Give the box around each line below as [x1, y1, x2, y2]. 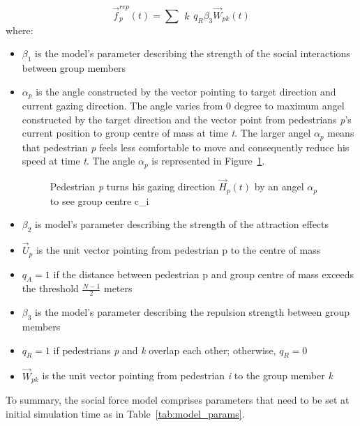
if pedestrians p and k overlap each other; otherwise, [53, 342, 276, 357]
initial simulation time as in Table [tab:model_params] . [6, 406, 245, 420]
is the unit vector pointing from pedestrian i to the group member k [42, 368, 333, 383]
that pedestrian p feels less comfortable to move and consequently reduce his [22, 139, 350, 154]
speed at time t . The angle [22, 153, 135, 168]
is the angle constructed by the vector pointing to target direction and [36, 84, 336, 98]
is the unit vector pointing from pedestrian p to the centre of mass [36, 243, 321, 257]
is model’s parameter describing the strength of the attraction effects [35, 217, 329, 231]
